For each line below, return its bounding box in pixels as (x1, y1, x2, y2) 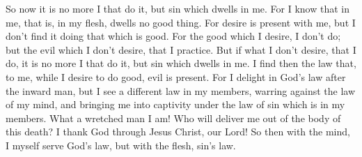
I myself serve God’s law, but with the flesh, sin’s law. (6, 137, 236, 152)
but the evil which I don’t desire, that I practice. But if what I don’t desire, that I (6, 42, 356, 57)
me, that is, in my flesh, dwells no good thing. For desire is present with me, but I (6, 15, 356, 29)
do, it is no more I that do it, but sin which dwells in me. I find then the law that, (6, 56, 356, 70)
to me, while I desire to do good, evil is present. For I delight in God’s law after (6, 69, 346, 84)
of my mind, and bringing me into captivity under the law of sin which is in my (6, 97, 345, 112)
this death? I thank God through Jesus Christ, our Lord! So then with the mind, (6, 124, 350, 139)
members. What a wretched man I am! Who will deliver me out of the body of (6, 110, 341, 125)
